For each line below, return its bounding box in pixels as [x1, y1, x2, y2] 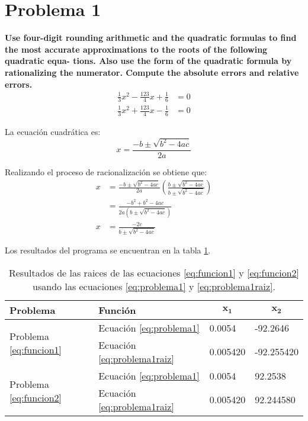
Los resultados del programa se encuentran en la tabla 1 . [5, 244, 211, 256]
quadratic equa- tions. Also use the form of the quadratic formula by [5, 54, 292, 67]
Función [98, 303, 136, 317]
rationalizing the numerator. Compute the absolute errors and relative [5, 66, 299, 78]
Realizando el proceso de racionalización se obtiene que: [5, 165, 207, 178]
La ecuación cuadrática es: [5, 125, 101, 137]
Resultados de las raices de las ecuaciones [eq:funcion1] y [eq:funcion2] [8, 265, 300, 279]
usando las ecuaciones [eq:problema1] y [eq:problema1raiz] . [33, 279, 275, 293]
